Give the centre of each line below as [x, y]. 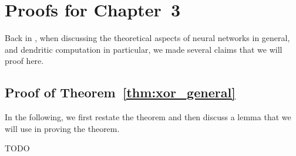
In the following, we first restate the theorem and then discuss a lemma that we [148, 117]
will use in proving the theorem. [62, 128]
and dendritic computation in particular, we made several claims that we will [144, 49]
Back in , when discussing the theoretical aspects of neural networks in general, [147, 38]
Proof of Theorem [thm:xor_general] [120, 92]
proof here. [24, 61]
